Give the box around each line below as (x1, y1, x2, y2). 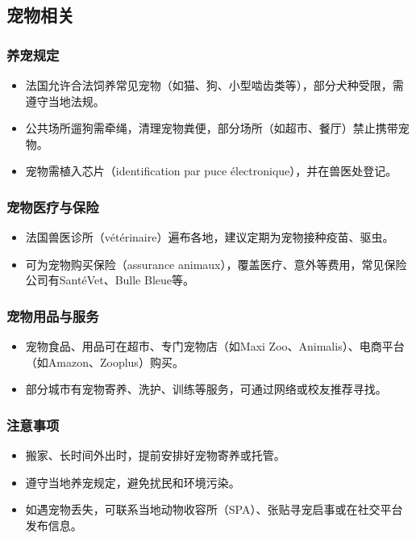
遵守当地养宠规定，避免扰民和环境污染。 (25, 473, 240, 490)
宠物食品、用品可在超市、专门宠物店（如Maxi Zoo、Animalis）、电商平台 (25, 338, 405, 355)
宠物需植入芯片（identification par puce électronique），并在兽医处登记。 (25, 162, 397, 179)
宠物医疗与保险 (6, 196, 99, 216)
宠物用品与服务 (6, 305, 99, 326)
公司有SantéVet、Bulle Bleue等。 (25, 271, 195, 288)
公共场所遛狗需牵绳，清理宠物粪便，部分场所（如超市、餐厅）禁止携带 (25, 120, 398, 137)
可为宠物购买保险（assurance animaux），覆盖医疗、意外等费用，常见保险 (25, 255, 407, 272)
